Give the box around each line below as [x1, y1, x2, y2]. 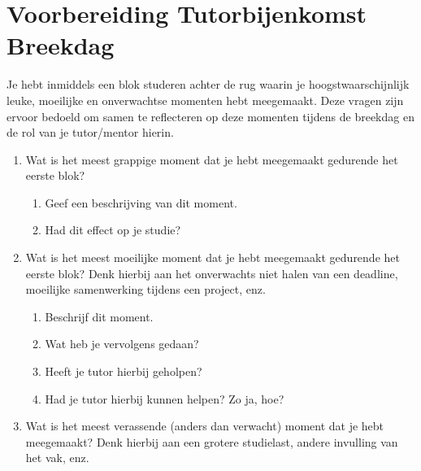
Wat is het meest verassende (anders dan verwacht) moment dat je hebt [25, 417, 384, 434]
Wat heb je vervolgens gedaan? [45, 335, 199, 352]
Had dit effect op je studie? [45, 221, 181, 238]
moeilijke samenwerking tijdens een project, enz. [25, 281, 266, 298]
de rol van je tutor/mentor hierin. [7, 124, 174, 141]
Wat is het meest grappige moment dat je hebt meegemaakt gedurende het [25, 150, 398, 168]
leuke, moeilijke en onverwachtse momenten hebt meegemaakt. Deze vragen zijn [7, 91, 404, 108]
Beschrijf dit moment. [45, 307, 154, 325]
